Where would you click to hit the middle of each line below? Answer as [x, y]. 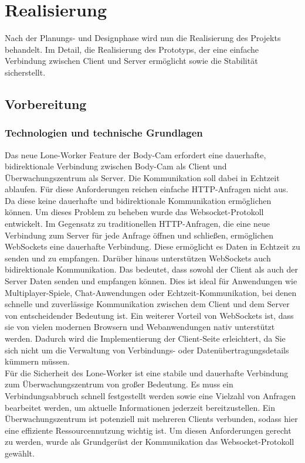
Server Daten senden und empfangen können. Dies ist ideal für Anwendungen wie [151, 281]
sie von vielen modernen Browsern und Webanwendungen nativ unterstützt [140, 327]
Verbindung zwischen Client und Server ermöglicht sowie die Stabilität [131, 61]
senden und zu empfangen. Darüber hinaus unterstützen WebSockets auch [138, 258]
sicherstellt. [25, 72]
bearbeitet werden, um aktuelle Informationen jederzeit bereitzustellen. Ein [140, 407]
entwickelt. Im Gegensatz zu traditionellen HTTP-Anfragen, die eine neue [137, 224]
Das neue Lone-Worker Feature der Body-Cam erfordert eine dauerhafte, [135, 154]
